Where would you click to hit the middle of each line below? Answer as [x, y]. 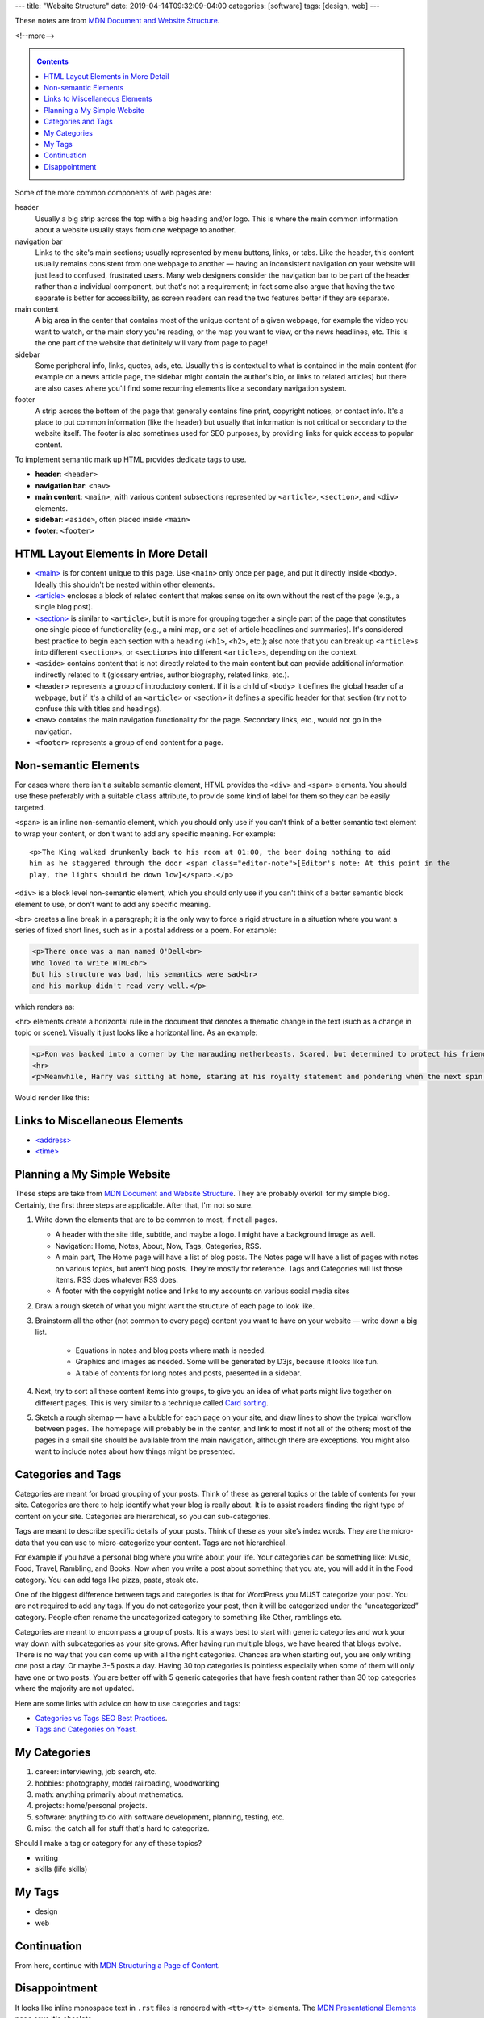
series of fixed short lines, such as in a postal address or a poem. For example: [146, 930]
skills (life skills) [61, 1869]
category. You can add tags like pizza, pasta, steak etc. [107, 1580]
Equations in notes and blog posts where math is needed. [171, 1350]
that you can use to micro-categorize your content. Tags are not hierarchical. [159, 1543]
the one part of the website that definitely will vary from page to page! [151, 343]
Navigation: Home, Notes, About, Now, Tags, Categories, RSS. [158, 1246]
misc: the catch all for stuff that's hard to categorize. [122, 1828]
